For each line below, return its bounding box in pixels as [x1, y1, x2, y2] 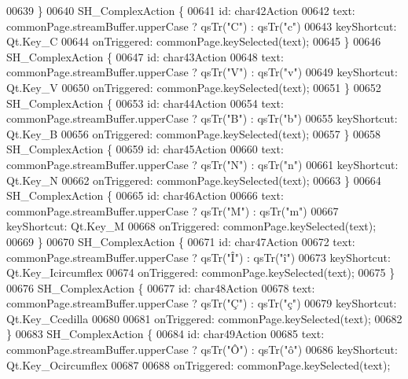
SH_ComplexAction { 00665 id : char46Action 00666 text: [6, 187, 284, 204]
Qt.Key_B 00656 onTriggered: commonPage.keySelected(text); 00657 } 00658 [6, 125, 381, 142]
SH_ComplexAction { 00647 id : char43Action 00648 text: [6, 48, 284, 64]
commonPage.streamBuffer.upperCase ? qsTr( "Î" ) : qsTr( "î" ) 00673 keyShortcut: [6, 248, 391, 265]
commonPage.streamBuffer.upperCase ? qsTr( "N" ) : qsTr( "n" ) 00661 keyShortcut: [6, 156, 399, 172]
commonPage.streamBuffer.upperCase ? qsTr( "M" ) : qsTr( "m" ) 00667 [6, 202, 339, 219]
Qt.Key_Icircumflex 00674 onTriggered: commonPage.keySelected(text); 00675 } [6, 264, 395, 281]
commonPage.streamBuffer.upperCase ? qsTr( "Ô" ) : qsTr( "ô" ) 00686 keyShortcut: [6, 341, 398, 358]
